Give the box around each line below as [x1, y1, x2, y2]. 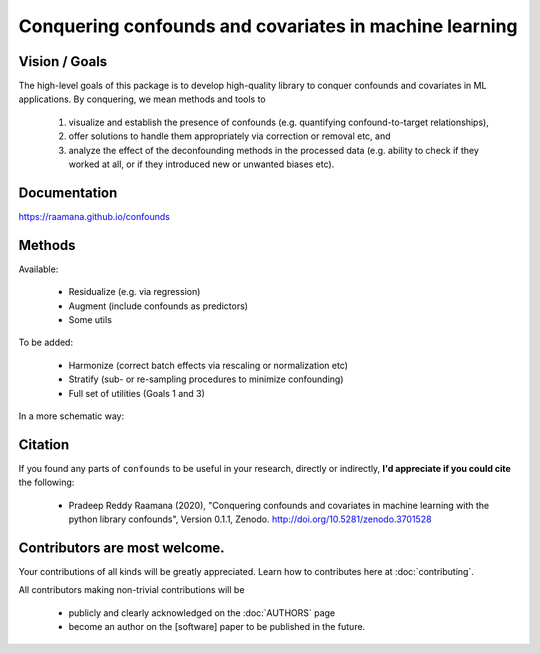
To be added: [18, 336, 74, 349]
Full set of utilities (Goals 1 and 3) [68, 387, 205, 399]
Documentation [18, 184, 118, 201]
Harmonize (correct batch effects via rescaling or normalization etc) [68, 359, 349, 371]
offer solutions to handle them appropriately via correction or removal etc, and [68, 130, 391, 142]
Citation [18, 436, 70, 453]
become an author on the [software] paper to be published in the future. [68, 621, 366, 633]
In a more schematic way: [18, 410, 125, 422]
